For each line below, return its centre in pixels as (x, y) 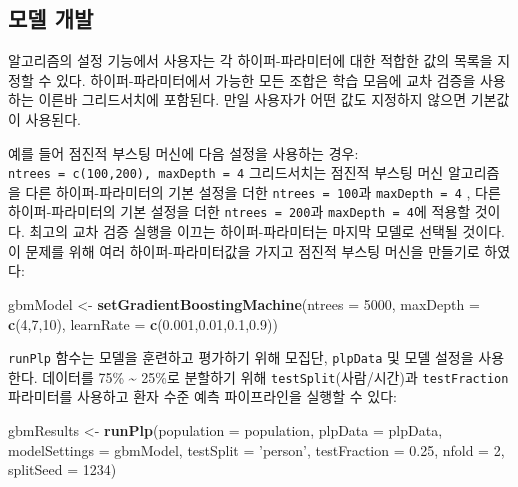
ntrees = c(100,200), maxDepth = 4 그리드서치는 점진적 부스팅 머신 (226, 172)
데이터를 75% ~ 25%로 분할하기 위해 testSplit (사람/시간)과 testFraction (275, 376)
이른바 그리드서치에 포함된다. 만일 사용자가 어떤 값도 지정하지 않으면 (252, 99)
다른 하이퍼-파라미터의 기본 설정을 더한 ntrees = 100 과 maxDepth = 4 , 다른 (263, 191)
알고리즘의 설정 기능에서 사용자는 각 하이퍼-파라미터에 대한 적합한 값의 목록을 (250, 60)
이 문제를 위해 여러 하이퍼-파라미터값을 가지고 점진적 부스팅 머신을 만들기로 (244, 250)
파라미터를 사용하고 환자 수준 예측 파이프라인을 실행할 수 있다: (202, 396)
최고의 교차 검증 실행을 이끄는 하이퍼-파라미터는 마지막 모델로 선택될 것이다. (267, 231)
